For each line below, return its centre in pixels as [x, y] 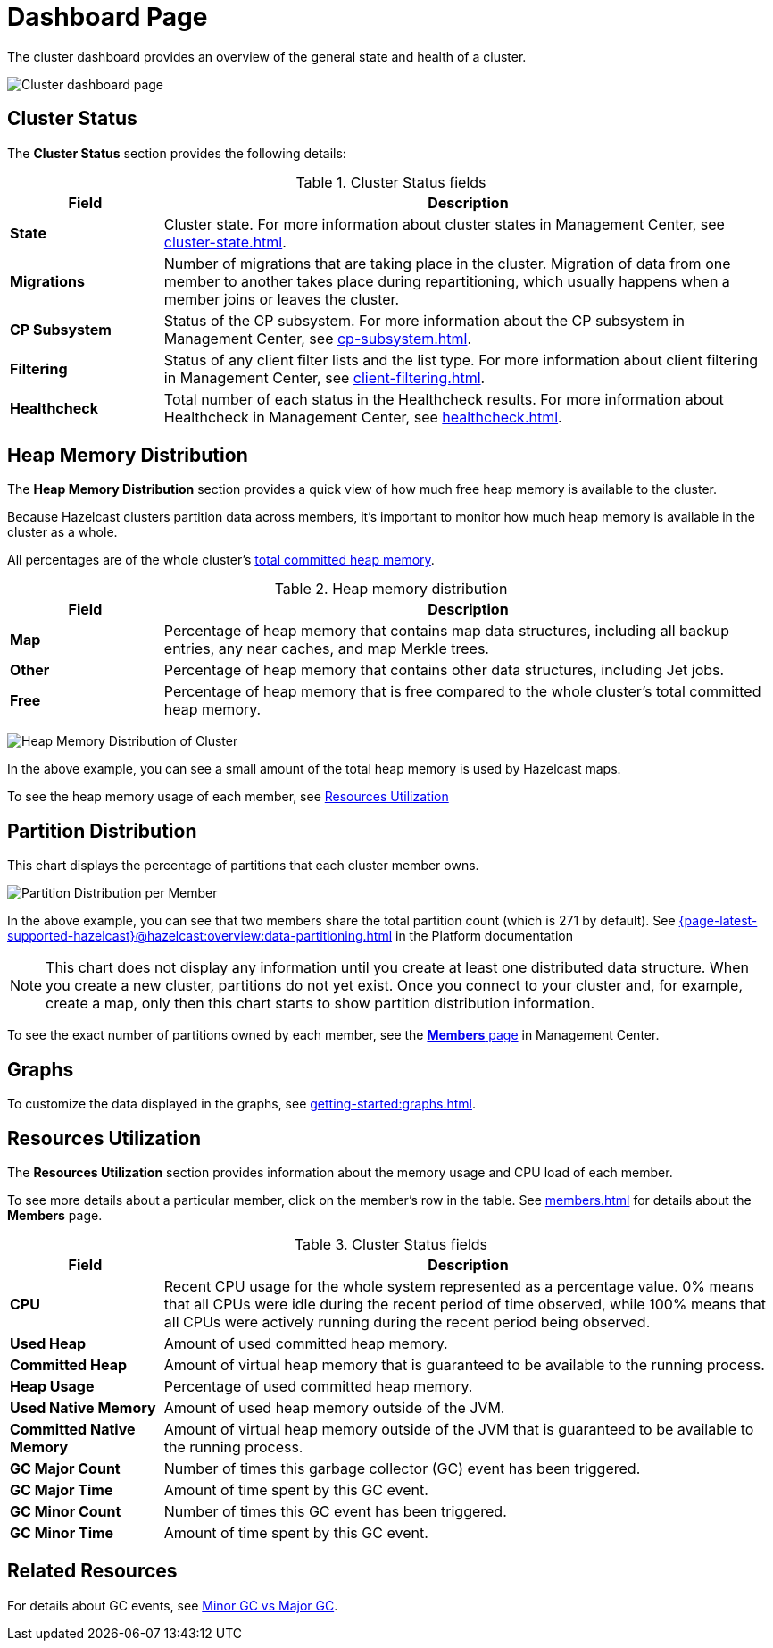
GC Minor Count [66, 1511]
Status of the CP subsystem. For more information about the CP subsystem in [424, 320]
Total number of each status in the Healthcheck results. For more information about [444, 399]
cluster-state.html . [225, 242]
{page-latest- [718, 921]
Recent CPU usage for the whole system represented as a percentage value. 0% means [459, 1286]
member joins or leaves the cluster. [282, 299]
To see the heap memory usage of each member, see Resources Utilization [228, 797]
